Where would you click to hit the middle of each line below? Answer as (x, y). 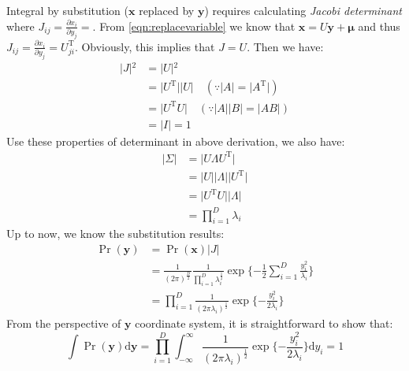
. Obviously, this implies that (145, 46)
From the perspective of (64, 323)
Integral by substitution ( (67, 10)
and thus (379, 26)
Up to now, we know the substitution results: (115, 234)
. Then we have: (285, 46)
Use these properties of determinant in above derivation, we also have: (176, 141)
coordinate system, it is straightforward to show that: (264, 323)
